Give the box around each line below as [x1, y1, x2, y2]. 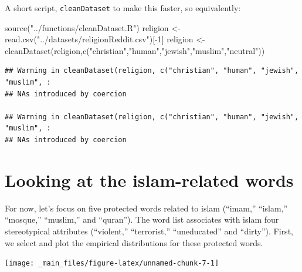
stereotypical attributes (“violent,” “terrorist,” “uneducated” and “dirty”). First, [5, 224, 293, 237]
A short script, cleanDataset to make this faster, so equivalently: [5, 2, 241, 14]
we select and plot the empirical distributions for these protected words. [5, 236, 263, 249]
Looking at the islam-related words [5, 167, 294, 192]
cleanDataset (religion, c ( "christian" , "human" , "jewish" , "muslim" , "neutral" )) [5, 44, 265, 56]
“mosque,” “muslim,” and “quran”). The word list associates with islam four [5, 213, 279, 226]
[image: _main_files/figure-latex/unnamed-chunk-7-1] [5, 259, 219, 268]
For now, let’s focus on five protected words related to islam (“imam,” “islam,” [5, 202, 288, 214]
